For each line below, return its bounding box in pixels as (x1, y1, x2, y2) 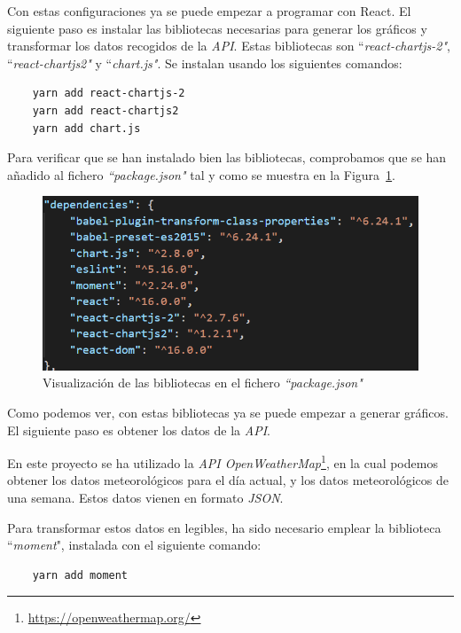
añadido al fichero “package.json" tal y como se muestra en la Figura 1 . (7, 165, 396, 184)
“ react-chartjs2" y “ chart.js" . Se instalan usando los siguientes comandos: (7, 53, 402, 72)
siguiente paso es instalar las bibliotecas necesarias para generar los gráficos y (7, 19, 427, 37)
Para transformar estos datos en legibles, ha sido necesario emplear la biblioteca (7, 518, 441, 536)
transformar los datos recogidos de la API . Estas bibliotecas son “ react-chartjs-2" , (7, 36, 450, 55)
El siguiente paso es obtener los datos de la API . (7, 420, 270, 439)
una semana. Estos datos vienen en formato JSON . (7, 488, 284, 506)
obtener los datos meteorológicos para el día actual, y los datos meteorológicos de (7, 471, 449, 489)
